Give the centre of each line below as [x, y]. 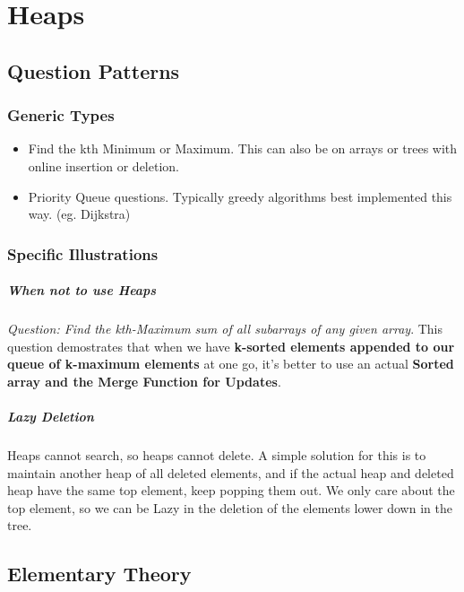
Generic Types [61, 115]
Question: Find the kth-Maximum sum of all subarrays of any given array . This [225, 329]
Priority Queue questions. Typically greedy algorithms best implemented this [240, 196]
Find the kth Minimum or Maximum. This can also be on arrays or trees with [243, 148]
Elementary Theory [99, 574]
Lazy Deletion [51, 417]
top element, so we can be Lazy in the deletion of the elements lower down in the [230, 507]
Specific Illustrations [83, 253]
